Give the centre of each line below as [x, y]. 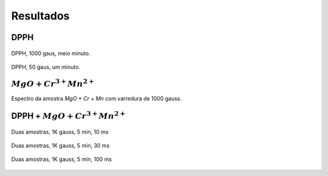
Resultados [40, 16]
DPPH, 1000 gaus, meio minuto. [51, 53]
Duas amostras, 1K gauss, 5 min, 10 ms [60, 132]
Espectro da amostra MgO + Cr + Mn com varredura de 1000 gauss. [97, 99]
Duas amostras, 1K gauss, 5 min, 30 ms [60, 145]
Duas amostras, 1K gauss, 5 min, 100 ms [62, 159]
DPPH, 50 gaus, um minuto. [46, 67]
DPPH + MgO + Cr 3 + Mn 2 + [68, 115]
